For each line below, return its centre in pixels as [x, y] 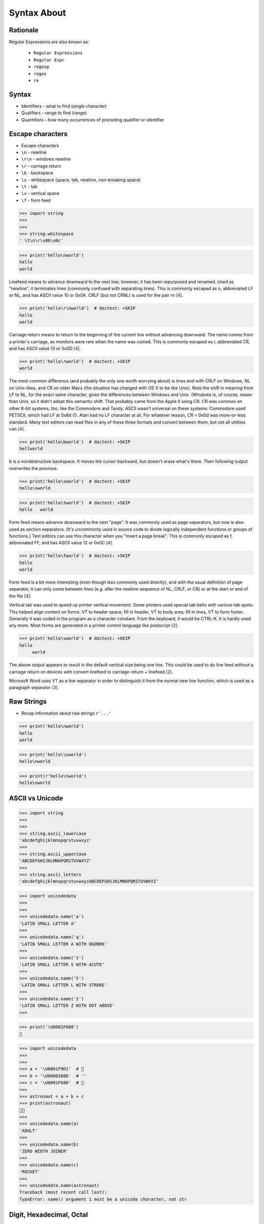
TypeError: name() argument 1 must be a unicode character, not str [103, 1199]
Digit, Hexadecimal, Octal [48, 1215]
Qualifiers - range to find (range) [54, 113]
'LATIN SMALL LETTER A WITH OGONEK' [63, 944]
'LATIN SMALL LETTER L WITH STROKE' [63, 985]
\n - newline [34, 152]
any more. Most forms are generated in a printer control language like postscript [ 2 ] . [94, 625]
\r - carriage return [41, 166]
